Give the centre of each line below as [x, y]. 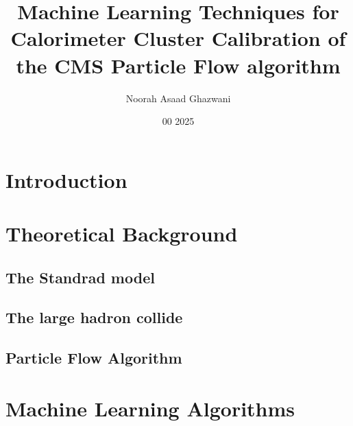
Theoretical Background [122, 234]
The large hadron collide [94, 317]
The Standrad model [80, 277]
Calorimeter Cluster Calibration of [178, 38]
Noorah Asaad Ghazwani [178, 98]
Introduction [66, 179]
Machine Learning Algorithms [150, 408]
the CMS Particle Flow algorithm [178, 65]
